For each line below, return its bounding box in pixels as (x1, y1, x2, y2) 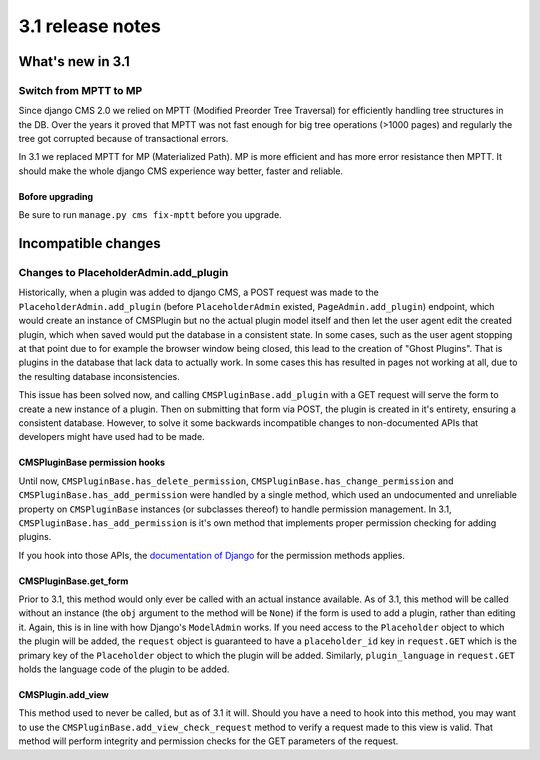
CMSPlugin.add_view (18, 689, 110, 701)
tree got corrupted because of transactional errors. (18, 133, 229, 145)
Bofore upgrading (18, 190, 94, 202)
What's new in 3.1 (18, 53, 130, 70)
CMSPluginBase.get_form (18, 575, 129, 587)
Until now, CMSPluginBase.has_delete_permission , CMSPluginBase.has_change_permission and (18, 475, 454, 487)
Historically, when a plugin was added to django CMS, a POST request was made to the (18, 286, 379, 299)
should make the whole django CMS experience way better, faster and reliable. (18, 165, 344, 177)
